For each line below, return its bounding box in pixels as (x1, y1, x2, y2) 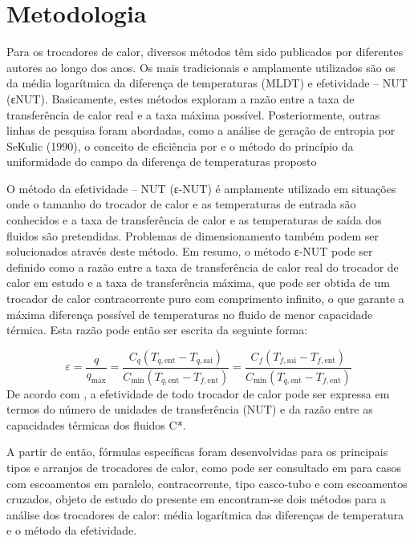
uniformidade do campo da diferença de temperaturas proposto (6, 153, 317, 170)
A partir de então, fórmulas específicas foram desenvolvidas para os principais (6, 443, 388, 460)
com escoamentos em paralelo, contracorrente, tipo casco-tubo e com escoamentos (6, 474, 408, 491)
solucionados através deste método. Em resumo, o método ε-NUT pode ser (6, 243, 373, 260)
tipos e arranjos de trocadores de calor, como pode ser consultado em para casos (6, 459, 401, 476)
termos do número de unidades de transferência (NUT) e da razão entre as (6, 401, 373, 418)
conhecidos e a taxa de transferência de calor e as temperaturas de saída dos (6, 212, 382, 228)
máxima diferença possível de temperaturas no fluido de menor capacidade (6, 305, 373, 322)
